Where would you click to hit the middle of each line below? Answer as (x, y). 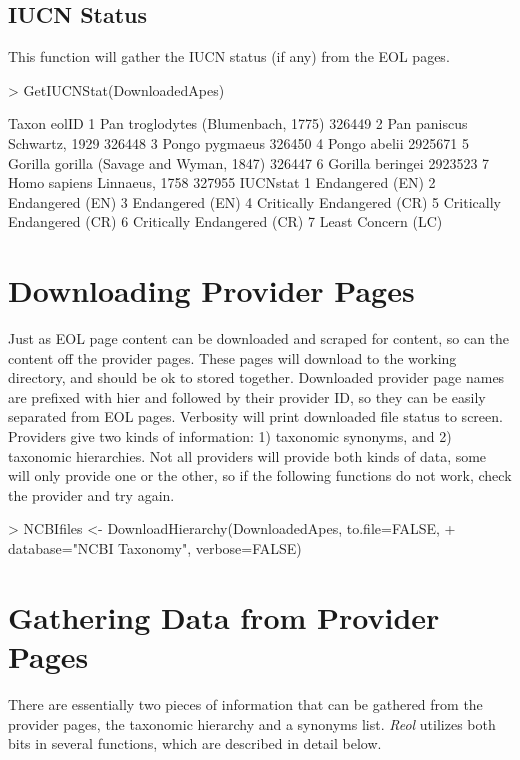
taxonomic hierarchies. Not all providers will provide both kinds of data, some (247, 455)
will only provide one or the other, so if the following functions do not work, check (260, 475)
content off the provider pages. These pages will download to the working (232, 357)
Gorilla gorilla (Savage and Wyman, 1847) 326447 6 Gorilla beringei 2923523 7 (249, 162)
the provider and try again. (91, 494)
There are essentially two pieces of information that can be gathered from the (245, 703)
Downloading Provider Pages (211, 290)
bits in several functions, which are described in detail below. (195, 743)
